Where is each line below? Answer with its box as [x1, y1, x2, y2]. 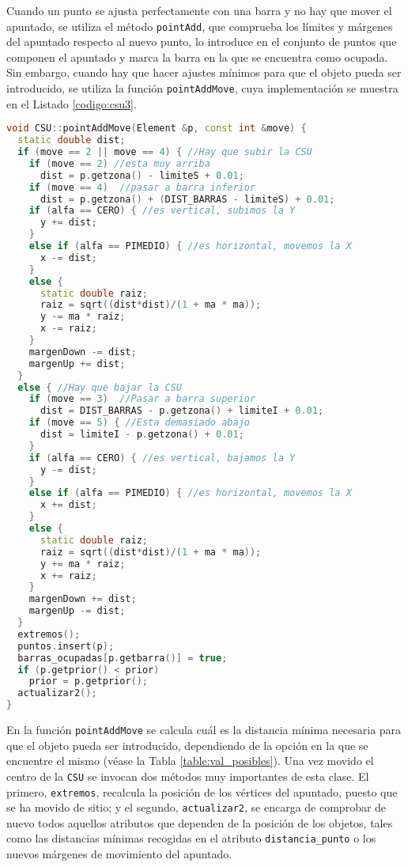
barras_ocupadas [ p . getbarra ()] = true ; [17, 652, 228, 664]
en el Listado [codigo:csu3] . [6, 95, 137, 112]
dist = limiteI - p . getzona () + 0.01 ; [40, 429, 244, 441]
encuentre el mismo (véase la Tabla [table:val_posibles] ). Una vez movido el [6, 752, 374, 769]
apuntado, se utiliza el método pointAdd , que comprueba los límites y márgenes [6, 17, 393, 34]
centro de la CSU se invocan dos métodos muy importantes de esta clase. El [6, 767, 369, 784]
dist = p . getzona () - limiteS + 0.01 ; [40, 169, 244, 181]
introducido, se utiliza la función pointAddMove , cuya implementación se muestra [6, 80, 399, 97]
